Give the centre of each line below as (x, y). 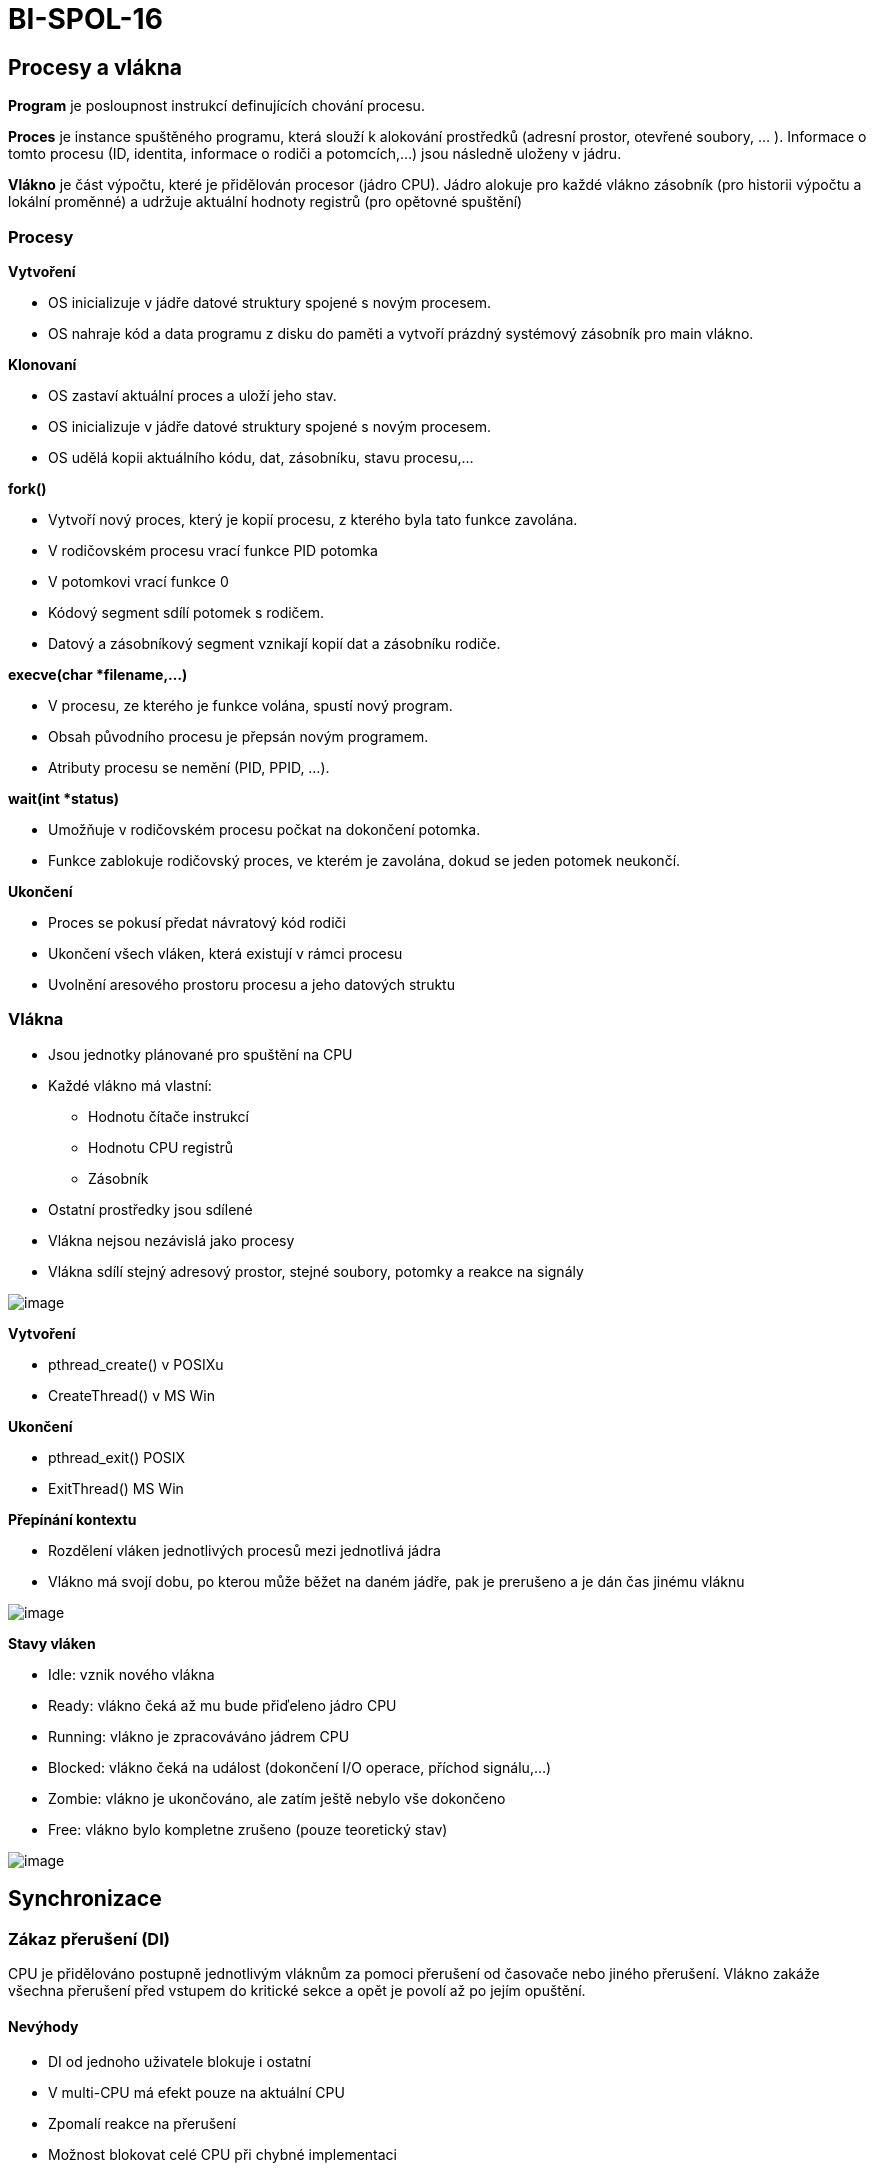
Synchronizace (85, 1899)
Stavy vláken (52, 1643)
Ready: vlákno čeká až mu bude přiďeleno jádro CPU (222, 1705)
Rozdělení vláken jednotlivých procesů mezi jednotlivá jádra (244, 1550)
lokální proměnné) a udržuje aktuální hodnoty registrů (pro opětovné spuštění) (265, 202)
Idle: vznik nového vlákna (131, 1674)
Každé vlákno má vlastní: (130, 1085)
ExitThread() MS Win (116, 1488)
